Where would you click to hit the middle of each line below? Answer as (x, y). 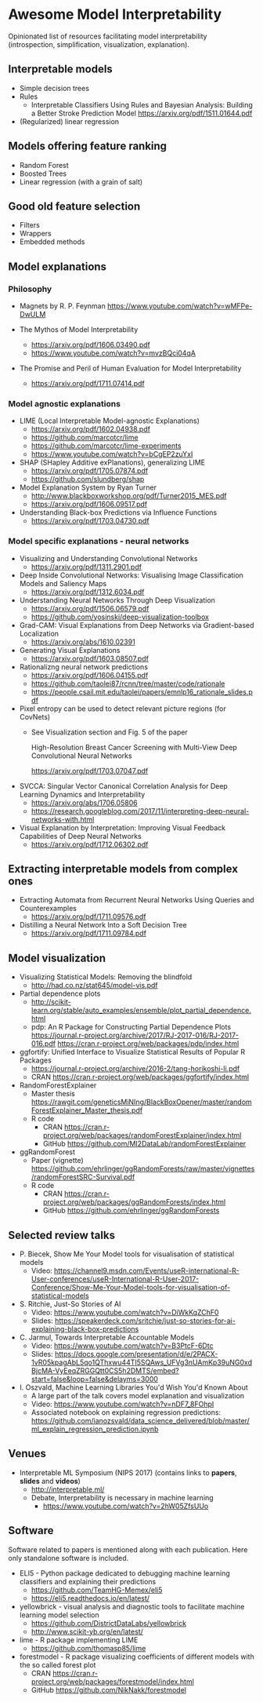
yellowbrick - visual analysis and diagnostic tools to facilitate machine (132, 1606)
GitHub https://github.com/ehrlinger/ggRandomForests (131, 1211)
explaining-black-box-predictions (85, 1329)
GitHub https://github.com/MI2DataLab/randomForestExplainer (144, 1144)
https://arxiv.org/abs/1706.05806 (85, 803)
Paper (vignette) (57, 1161)
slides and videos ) (50, 1481)
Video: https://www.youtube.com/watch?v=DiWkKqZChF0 (125, 1313)
